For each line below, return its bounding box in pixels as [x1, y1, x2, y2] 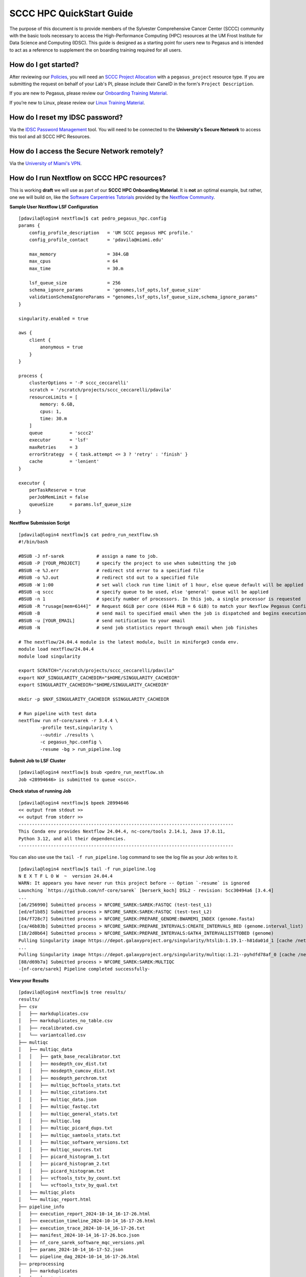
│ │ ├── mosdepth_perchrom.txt [18, 1075, 108, 1081]
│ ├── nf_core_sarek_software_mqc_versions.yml [18, 1239, 145, 1245]
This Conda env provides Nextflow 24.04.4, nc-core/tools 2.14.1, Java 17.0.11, [18, 829, 226, 835]
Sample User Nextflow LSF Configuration [9, 203, 98, 209]
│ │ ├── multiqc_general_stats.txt [18, 1111, 118, 1117]
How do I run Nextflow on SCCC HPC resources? [9, 174, 166, 182]
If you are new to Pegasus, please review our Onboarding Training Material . [9, 90, 168, 97]
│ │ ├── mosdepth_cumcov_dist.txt [18, 1068, 116, 1074]
